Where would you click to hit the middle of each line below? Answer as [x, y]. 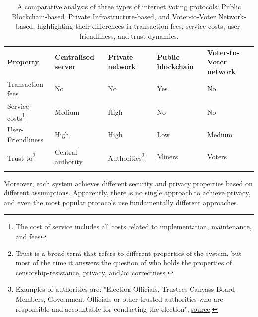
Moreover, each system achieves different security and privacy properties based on [128, 183]
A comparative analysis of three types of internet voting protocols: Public [129, 6]
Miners [167, 157]
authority [69, 161]
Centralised [74, 57]
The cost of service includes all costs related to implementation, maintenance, [133, 226]
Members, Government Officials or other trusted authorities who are [119, 298]
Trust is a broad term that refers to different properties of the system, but [129, 253]
